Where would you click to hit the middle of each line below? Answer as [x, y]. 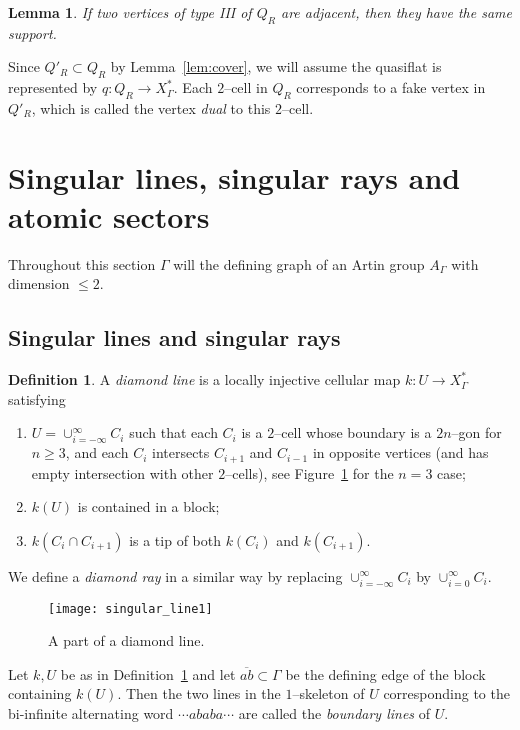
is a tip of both [175, 539]
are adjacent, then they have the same [396, 12]
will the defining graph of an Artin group [299, 263]
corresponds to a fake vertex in [391, 87]
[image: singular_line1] [130, 608]
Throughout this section [82, 263]
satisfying [37, 398]
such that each [173, 432]
